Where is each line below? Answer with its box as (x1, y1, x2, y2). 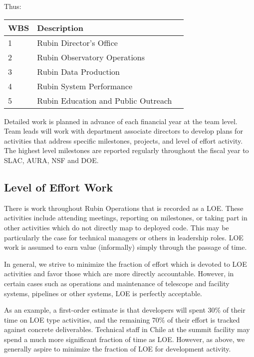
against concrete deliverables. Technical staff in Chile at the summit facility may (4, 324, 250, 335)
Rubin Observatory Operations (37, 51, 145, 63)
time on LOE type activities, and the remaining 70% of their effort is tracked (4, 314, 240, 325)
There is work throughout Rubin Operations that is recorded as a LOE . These (4, 202, 244, 213)
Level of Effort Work (4, 179, 113, 194)
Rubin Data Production (37, 65, 120, 77)
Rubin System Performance (37, 80, 133, 92)
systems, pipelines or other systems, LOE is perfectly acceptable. (4, 288, 202, 298)
